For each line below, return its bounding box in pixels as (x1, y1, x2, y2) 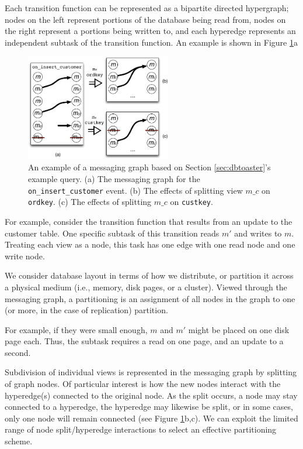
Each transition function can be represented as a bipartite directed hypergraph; (5, 2, 289, 13)
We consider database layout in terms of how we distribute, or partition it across (5, 269, 294, 282)
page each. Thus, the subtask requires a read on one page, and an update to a (5, 335, 284, 347)
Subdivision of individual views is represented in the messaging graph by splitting (5, 366, 297, 378)
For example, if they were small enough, (5, 323, 148, 335)
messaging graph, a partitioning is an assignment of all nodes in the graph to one (5, 292, 295, 304)
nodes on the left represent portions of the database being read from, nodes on (5, 13, 286, 25)
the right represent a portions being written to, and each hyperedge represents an (5, 25, 296, 37)
